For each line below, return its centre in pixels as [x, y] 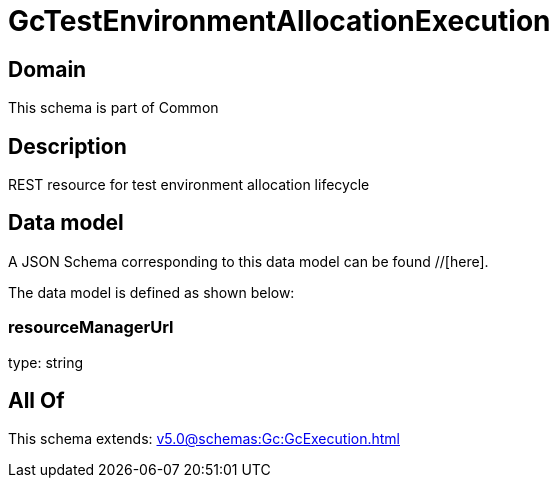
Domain [47, 69]
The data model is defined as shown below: [151, 292]
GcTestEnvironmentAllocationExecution [279, 21]
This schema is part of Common [113, 108]
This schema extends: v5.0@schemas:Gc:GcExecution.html [204, 439]
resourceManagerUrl [91, 327]
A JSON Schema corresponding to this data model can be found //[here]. [248, 261]
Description [67, 146]
